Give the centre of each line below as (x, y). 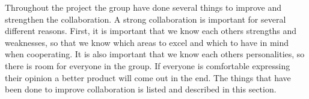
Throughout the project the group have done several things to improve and (143, 7)
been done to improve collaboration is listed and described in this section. (141, 89)
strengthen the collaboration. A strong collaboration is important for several (145, 19)
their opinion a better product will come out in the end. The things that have (148, 77)
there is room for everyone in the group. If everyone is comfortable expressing (148, 65)
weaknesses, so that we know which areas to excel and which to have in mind (147, 42)
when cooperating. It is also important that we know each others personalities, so (155, 54)
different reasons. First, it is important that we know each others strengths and (151, 31)
